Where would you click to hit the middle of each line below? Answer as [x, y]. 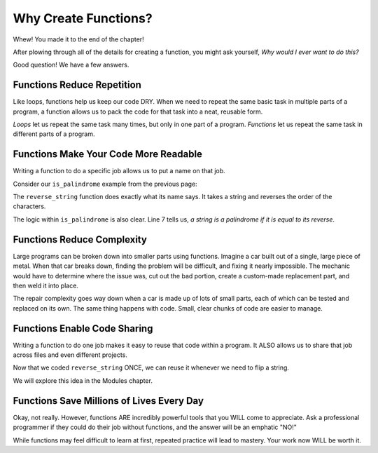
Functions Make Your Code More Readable [108, 154]
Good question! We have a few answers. [71, 65]
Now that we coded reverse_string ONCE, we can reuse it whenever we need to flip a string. [151, 367]
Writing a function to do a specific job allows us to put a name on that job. [119, 171]
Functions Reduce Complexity [80, 239]
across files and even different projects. [70, 355]
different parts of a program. [54, 134]
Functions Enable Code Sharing [83, 329]
